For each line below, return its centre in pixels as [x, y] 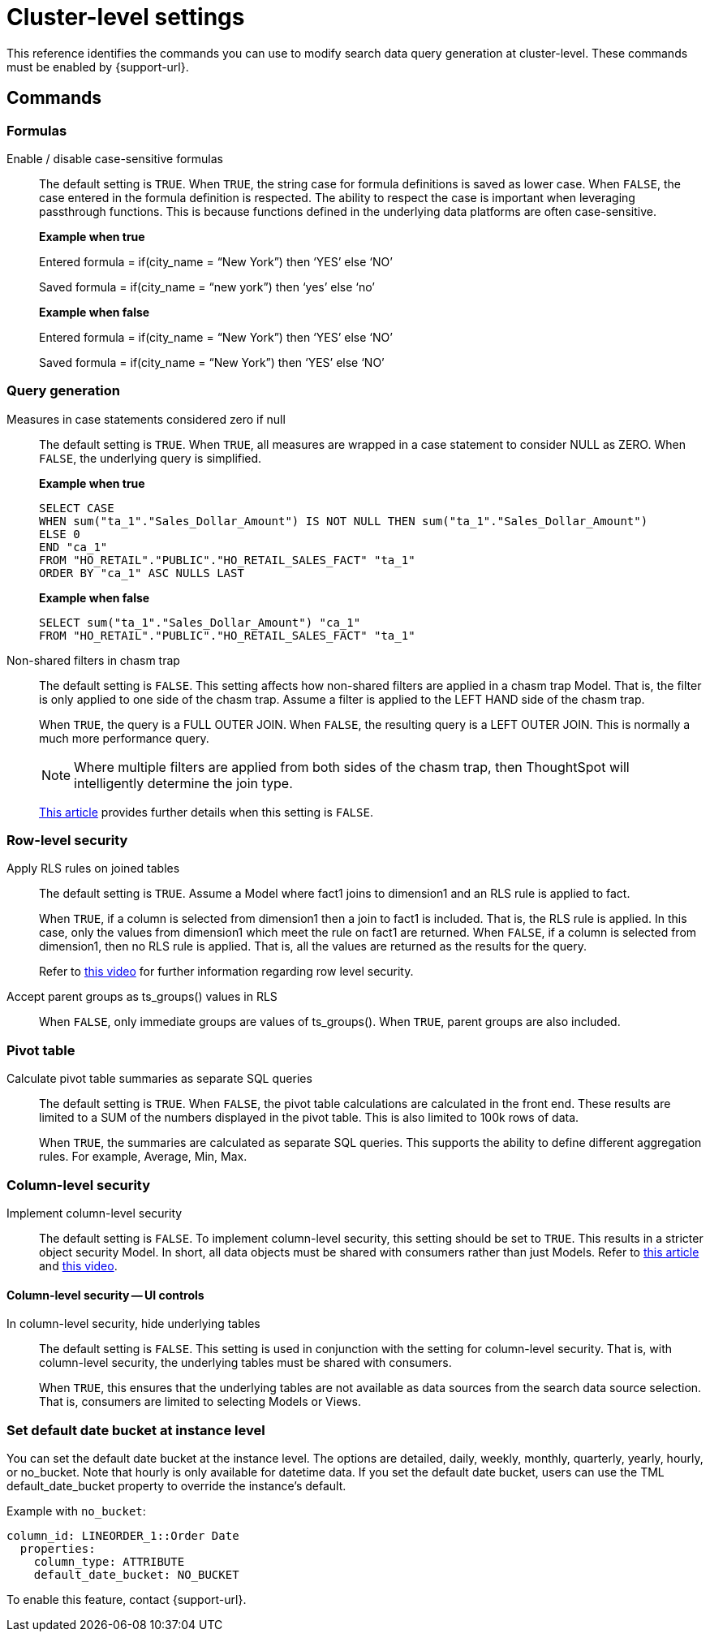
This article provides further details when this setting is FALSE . [206, 812]
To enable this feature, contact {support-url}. [127, 1599]
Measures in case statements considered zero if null [146, 419]
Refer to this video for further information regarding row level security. [226, 972]
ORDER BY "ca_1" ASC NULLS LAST [142, 573]
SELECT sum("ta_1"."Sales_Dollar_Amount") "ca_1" [200, 622]
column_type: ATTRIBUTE [109, 1561]
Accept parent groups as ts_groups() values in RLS [142, 997]
